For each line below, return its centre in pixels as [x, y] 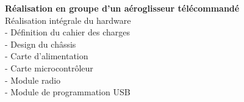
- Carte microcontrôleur [49, 67]
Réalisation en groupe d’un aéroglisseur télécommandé [122, 8]
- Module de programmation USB [68, 92]
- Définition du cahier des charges [67, 32]
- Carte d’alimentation [47, 56]
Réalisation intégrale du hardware [68, 20]
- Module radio [33, 80]
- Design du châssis [41, 44]
